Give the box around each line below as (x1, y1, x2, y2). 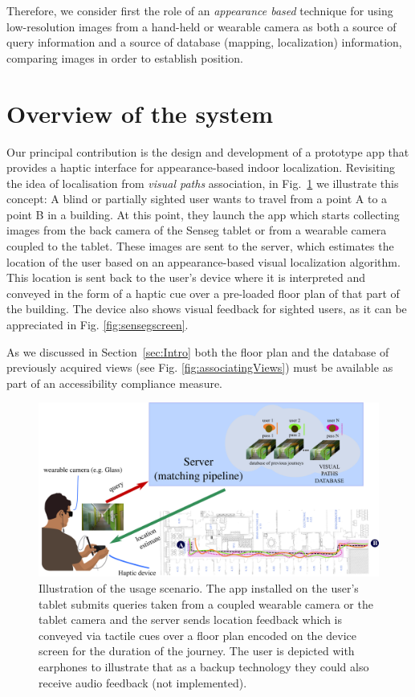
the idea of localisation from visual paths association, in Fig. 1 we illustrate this (6, 174, 399, 191)
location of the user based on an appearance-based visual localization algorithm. (6, 253, 401, 270)
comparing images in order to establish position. (6, 49, 243, 66)
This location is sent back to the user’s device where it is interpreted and (6, 269, 366, 286)
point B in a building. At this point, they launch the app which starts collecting (6, 206, 400, 222)
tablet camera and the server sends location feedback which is (39, 611, 342, 628)
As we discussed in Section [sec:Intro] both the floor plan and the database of (6, 343, 389, 360)
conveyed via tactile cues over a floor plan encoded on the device (39, 626, 357, 643)
